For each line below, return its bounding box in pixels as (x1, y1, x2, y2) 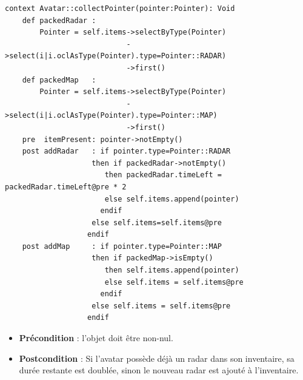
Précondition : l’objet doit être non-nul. (19, 331, 173, 344)
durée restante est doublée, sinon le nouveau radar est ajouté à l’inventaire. (19, 364, 299, 376)
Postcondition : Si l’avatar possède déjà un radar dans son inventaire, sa (19, 351, 295, 364)
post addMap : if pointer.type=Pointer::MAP (22, 242, 222, 251)
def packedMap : (22, 75, 96, 84)
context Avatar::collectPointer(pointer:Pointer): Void (5, 4, 235, 13)
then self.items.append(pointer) (104, 266, 239, 275)
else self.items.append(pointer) (104, 194, 239, 203)
